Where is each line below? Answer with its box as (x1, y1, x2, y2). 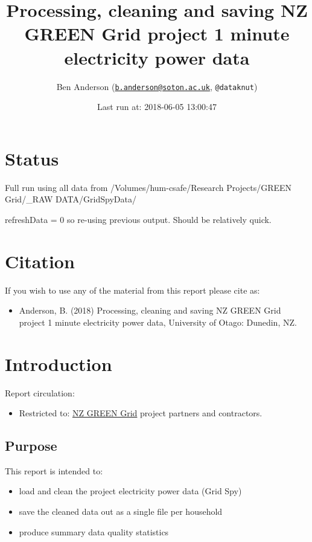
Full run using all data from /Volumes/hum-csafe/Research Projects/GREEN (5, 181, 292, 193)
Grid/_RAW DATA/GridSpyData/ (5, 193, 136, 205)
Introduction (5, 351, 112, 376)
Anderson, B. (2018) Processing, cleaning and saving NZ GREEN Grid (19, 304, 281, 317)
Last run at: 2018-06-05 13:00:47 (97, 100, 217, 113)
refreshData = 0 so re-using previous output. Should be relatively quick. (5, 213, 272, 225)
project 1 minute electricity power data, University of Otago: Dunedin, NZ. (19, 315, 297, 328)
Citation (5, 248, 75, 273)
